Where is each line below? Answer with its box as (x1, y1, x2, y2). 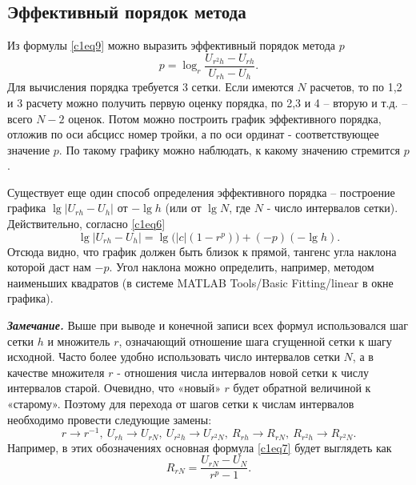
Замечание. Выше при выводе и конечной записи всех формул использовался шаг (7, 317, 408, 334)
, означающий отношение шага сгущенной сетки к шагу (118, 332, 392, 349)
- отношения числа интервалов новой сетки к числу (117, 363, 369, 380)
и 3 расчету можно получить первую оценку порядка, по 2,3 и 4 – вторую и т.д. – (7, 94, 408, 110)
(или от (165, 199, 202, 216)
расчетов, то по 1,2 (310, 78, 402, 95)
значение (7, 141, 50, 158)
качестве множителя (7, 363, 105, 380)
